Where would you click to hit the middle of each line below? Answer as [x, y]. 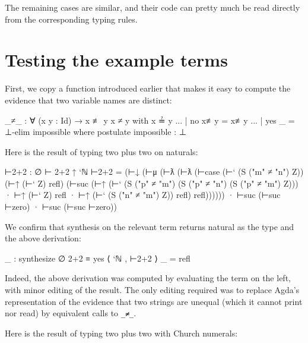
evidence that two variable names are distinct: [88, 100]
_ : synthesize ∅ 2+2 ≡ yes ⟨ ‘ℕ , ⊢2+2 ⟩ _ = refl [98, 258]
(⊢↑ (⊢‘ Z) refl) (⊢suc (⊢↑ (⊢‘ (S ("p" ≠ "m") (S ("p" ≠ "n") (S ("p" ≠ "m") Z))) [152, 183]
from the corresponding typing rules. [71, 19]
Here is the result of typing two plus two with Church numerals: [121, 333]
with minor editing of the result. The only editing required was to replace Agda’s [152, 290]
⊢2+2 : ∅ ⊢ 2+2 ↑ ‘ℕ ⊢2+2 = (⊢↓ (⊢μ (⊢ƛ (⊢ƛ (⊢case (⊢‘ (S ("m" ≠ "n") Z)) [154, 171]
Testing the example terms [116, 60]
